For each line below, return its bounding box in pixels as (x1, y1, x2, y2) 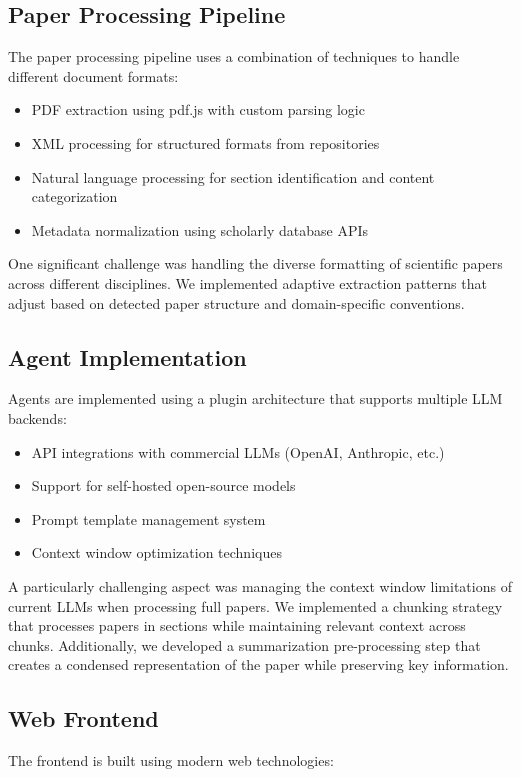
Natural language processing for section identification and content (31, 166, 435, 187)
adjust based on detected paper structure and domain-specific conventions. (8, 292, 465, 313)
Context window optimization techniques (31, 542, 282, 563)
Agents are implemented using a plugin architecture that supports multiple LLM (8, 388, 503, 409)
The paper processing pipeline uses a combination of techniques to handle (8, 46, 460, 67)
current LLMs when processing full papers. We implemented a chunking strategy (8, 595, 503, 616)
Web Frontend (8, 703, 159, 734)
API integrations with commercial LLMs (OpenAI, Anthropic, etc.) (31, 441, 445, 462)
